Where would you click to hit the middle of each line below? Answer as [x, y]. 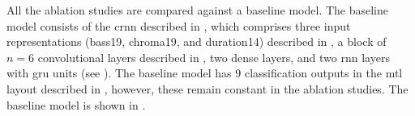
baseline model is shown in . [76, 104]
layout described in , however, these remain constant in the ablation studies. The [207, 88]
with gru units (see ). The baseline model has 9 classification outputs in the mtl [205, 73]
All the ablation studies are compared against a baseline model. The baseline [198, 10]
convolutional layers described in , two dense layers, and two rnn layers [214, 57]
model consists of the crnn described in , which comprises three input [179, 25]
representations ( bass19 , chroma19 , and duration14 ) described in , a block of [197, 41]
